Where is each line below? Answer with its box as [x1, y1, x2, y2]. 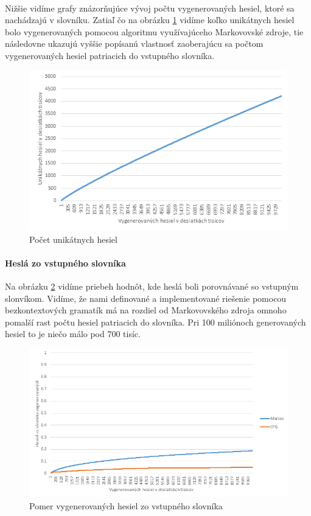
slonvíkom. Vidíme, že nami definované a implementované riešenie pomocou [5, 291, 287, 304]
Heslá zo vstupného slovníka [5, 256, 126, 269]
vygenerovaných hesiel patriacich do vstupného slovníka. [5, 49, 215, 61]
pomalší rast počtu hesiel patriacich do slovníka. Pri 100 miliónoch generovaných [5, 315, 306, 328]
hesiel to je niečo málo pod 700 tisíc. [5, 327, 141, 340]
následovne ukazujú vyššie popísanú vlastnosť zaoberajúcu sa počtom [5, 37, 264, 50]
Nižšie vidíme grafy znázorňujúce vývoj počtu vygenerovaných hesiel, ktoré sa [5, 1, 295, 14]
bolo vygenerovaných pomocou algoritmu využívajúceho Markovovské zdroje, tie [5, 25, 304, 38]
